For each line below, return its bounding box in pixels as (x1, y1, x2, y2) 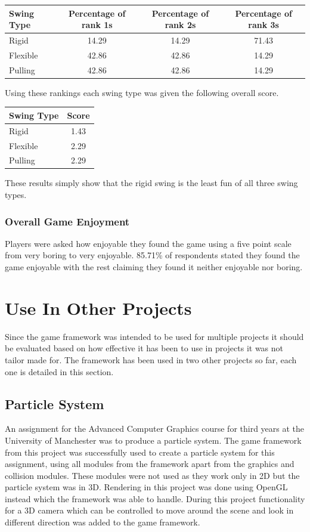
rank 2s (165, 18, 196, 31)
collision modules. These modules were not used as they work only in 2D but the (5, 469, 300, 481)
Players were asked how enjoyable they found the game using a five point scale (5, 237, 292, 249)
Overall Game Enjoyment (5, 214, 130, 228)
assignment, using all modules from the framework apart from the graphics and (5, 457, 294, 470)
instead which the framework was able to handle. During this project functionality (5, 492, 305, 505)
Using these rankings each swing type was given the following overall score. (5, 86, 279, 98)
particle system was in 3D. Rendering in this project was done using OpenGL (5, 481, 288, 493)
